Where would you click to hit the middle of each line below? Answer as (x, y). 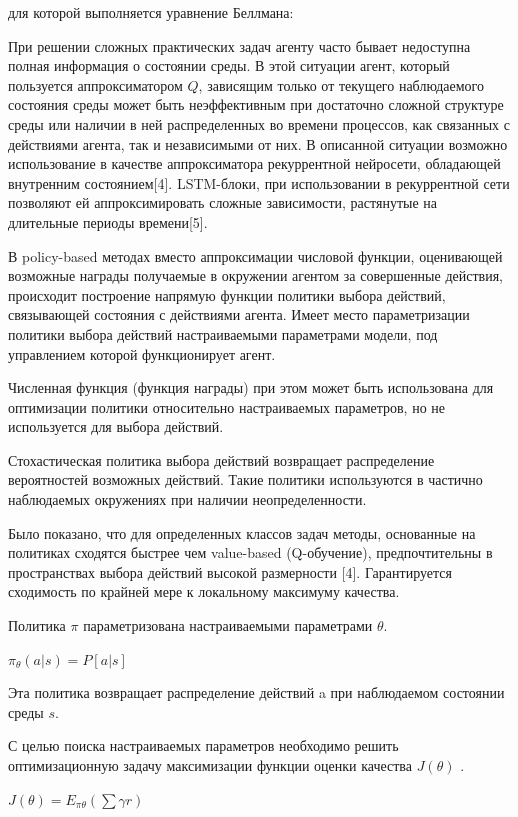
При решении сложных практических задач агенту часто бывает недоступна (239, 45)
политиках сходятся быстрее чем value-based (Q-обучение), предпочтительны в (250, 552)
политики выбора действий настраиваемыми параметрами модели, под (223, 333)
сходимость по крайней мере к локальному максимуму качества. (204, 591)
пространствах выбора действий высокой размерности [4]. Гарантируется (230, 571)
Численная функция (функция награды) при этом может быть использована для (251, 387)
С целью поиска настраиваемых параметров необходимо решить (203, 745)
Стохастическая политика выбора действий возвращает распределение (221, 459)
